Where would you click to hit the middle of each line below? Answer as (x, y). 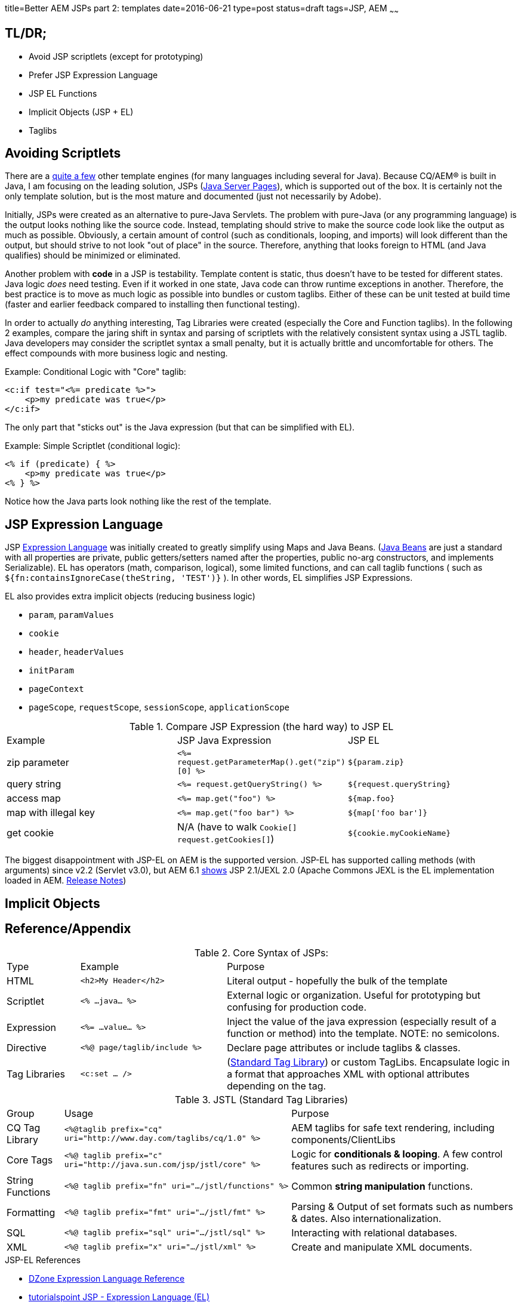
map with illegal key (51, 813)
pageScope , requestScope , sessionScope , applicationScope (159, 707)
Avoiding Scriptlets (63, 153)
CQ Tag (24, 1127)
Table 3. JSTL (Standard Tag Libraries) (261, 1099)
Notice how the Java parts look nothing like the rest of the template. (138, 501)
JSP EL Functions (63, 93)
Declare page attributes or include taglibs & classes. (344, 1047)
